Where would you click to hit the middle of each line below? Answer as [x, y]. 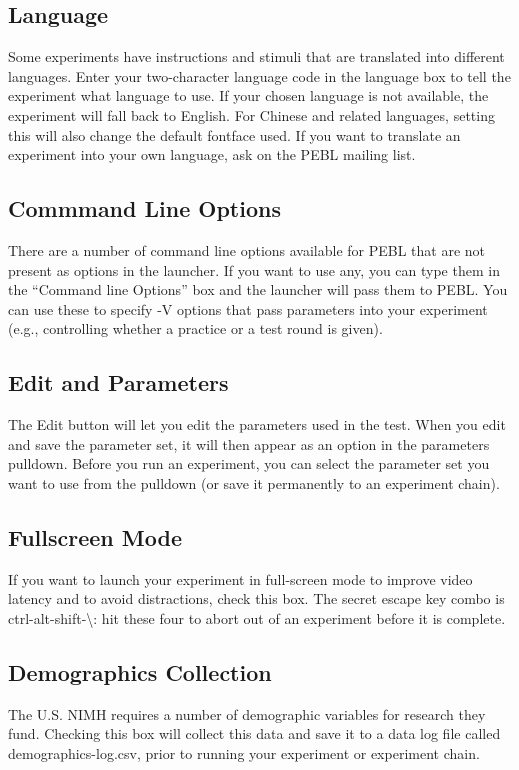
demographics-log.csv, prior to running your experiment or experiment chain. [244, 752]
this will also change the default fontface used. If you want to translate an [234, 134]
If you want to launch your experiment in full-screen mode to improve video [240, 578]
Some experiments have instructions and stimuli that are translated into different [256, 56]
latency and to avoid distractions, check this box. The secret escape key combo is [256, 598]
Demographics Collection [140, 671]
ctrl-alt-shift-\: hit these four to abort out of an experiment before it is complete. [257, 617]
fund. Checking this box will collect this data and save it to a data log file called [254, 733]
